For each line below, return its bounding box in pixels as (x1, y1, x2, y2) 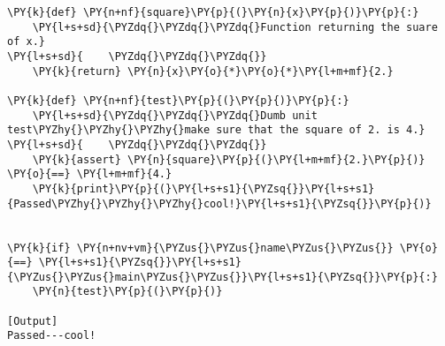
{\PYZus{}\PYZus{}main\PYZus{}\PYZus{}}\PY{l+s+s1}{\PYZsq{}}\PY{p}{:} (7, 270, 438, 283)
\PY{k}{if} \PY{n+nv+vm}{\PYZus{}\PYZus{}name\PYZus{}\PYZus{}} (7, 241, 394, 254)
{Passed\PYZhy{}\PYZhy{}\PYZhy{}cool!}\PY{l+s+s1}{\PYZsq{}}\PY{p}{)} (7, 197, 432, 210)
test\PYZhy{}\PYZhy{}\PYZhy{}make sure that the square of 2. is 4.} (7, 124, 426, 137)
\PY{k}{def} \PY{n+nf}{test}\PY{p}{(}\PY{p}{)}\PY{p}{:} (7, 94, 349, 107)
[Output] (7, 314, 58, 327)
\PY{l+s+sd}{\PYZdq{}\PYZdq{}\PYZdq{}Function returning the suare (32, 20, 438, 34)
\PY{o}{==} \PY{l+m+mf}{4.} (7, 168, 173, 181)
